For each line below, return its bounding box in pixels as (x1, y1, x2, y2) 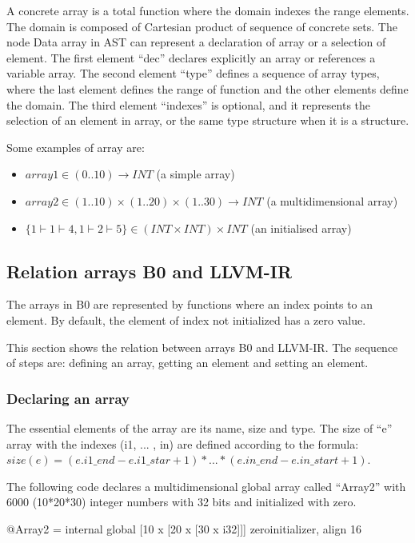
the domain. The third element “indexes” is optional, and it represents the (6, 96, 371, 113)
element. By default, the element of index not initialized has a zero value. (6, 311, 366, 328)
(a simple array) (156, 166, 235, 182)
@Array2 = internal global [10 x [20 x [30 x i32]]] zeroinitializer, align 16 (6, 520, 361, 537)
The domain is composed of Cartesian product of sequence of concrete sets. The (6, 18, 397, 34)
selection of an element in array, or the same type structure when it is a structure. (6, 112, 409, 129)
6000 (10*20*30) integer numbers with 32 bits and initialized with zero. (6, 493, 357, 510)
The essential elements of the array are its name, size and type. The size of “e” (6, 419, 393, 436)
